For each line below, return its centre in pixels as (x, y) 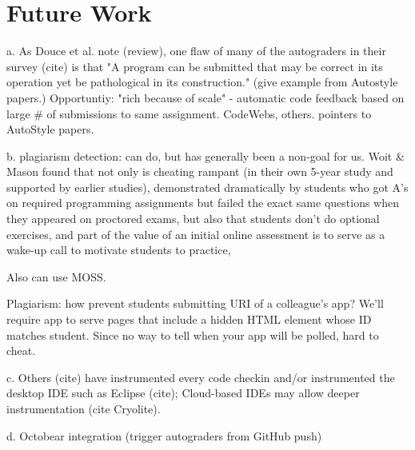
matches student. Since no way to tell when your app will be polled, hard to (193, 335)
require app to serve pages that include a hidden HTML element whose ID (189, 319)
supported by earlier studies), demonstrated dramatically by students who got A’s (207, 187)
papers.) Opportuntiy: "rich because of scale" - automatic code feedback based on (206, 97)
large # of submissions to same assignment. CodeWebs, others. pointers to (189, 113)
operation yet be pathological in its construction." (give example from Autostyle (202, 82)
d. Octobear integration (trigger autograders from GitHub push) (164, 435)
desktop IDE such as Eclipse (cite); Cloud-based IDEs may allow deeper (183, 393)
